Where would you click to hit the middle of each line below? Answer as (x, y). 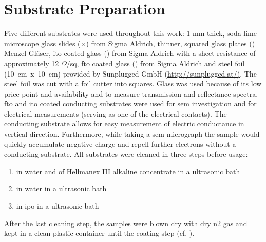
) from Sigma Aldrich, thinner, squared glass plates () (170, 43)
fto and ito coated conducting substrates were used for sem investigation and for (130, 104)
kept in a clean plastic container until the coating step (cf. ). (99, 233)
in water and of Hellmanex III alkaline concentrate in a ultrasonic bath (128, 171)
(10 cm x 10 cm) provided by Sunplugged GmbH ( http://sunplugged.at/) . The (130, 73)
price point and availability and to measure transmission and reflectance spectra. (131, 93)
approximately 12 (32, 63)
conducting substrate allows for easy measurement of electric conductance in (124, 124)
